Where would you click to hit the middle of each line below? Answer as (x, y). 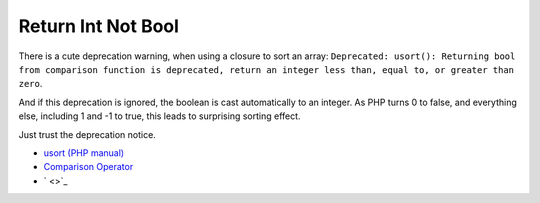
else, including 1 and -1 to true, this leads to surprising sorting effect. (159, 116)
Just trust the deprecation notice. (87, 134)
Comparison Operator (88, 167)
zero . (30, 84)
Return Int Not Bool (99, 26)
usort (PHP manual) (84, 152)
